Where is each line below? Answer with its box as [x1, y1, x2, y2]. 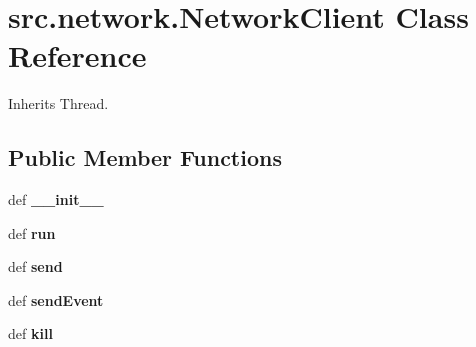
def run [8, 222, 56, 243]
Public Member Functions [8, 142, 282, 173]
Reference [8, 35, 147, 76]
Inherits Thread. [8, 93, 109, 114]
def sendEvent [8, 289, 104, 310]
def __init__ [8, 189, 104, 210]
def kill [8, 323, 53, 344]
